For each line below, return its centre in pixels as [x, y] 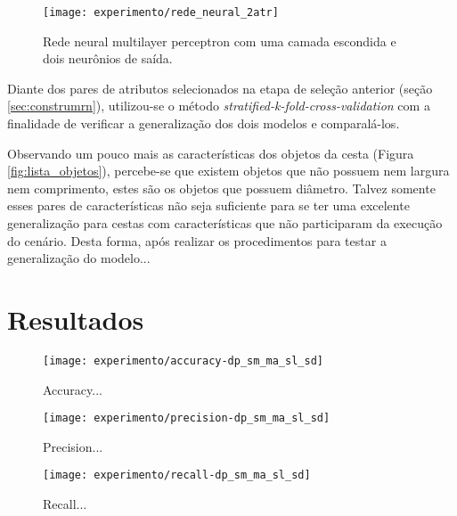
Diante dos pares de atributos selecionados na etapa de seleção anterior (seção [220, 88]
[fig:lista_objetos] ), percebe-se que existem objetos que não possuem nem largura [228, 171]
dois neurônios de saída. [108, 58]
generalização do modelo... [79, 258]
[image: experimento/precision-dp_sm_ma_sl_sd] [187, 418]
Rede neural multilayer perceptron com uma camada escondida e [220, 41]
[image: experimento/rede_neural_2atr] [161, 12]
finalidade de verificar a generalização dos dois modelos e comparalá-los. [204, 123]
